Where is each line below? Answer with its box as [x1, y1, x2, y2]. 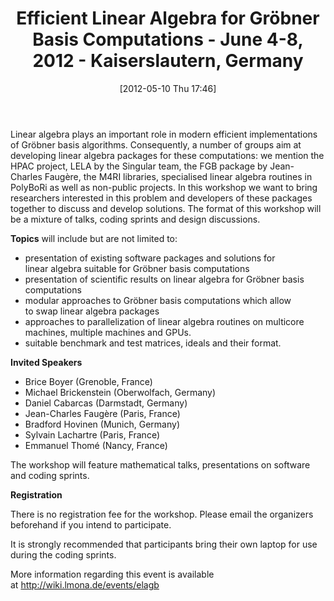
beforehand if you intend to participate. [10, 518, 172, 531]
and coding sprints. [10, 469, 90, 481]
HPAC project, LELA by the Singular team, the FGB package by [10, 160, 268, 172]
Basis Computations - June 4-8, [32, 28, 304, 51]
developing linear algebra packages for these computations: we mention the [10, 149, 325, 161]
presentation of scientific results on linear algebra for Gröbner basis [24, 273, 305, 285]
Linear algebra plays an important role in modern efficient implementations [10, 128, 318, 140]
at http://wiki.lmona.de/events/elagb [10, 578, 160, 591]
